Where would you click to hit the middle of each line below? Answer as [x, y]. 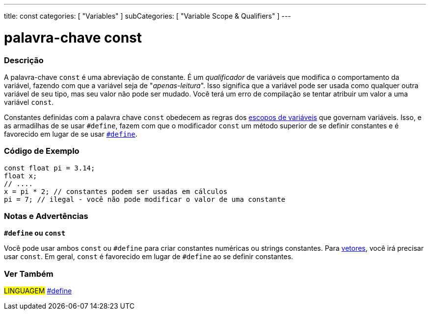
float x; [21, 176]
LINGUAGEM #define [38, 291]
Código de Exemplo [42, 151]
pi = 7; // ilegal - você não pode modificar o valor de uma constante [145, 199]
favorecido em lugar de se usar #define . [71, 134]
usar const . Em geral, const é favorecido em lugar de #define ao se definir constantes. [149, 257]
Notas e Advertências [46, 216]
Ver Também [29, 274]
